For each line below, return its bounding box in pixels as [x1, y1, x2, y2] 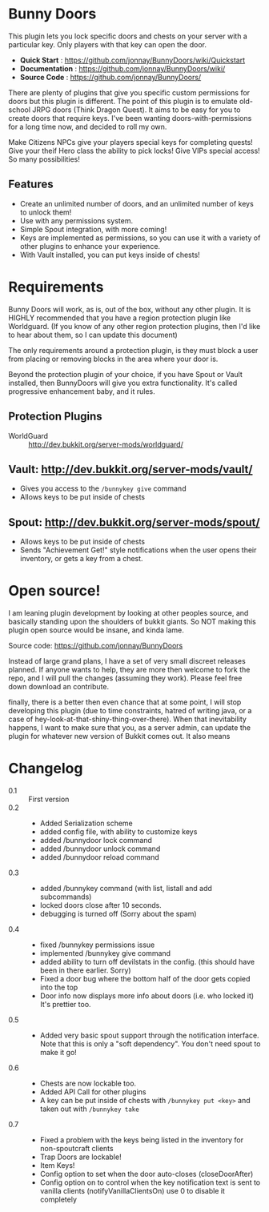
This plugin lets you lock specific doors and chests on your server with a [8, 31, 248, 41]
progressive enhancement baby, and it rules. [8, 386, 156, 396]
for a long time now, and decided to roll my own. [8, 122, 167, 131]
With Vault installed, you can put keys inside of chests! [19, 250, 200, 259]
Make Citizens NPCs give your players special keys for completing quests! [8, 137, 254, 146]
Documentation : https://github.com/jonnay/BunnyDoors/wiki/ [19, 63, 226, 73]
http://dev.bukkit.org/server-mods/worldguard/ [28, 439, 184, 449]
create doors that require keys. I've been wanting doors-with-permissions [8, 113, 252, 122]
